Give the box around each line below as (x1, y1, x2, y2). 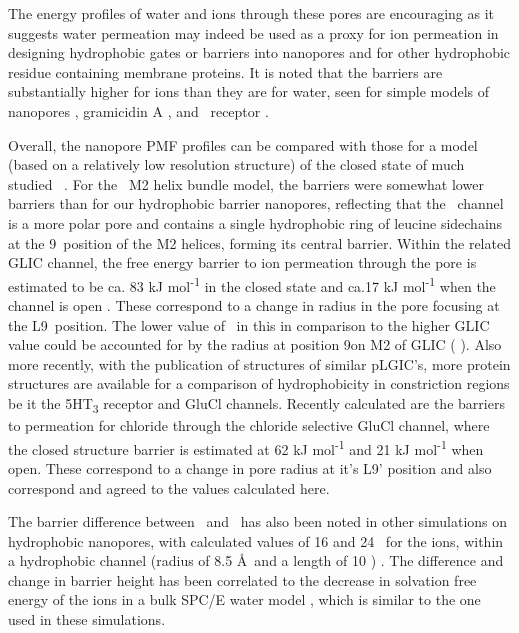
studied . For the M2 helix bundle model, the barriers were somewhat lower (8, 173, 484, 194)
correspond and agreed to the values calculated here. (8, 477, 330, 498)
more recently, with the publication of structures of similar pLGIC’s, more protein (8, 353, 511, 374)
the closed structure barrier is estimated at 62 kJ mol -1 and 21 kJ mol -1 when (8, 435, 484, 459)
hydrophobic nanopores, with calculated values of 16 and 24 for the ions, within (8, 530, 504, 551)
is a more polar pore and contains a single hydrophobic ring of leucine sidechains (8, 212, 503, 233)
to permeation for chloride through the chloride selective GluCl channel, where (8, 415, 490, 436)
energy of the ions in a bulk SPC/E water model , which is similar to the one (8, 589, 481, 610)
